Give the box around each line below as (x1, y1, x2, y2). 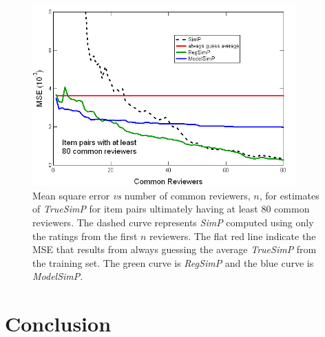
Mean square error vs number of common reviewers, (32, 188, 251, 202)
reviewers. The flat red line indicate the (149, 228, 316, 243)
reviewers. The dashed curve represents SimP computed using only (32, 215, 314, 229)
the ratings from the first (32, 228, 138, 243)
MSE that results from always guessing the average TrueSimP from (32, 242, 317, 257)
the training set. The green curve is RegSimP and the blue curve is (32, 255, 314, 270)
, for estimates (259, 188, 319, 202)
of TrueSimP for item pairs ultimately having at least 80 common (32, 202, 310, 216)
